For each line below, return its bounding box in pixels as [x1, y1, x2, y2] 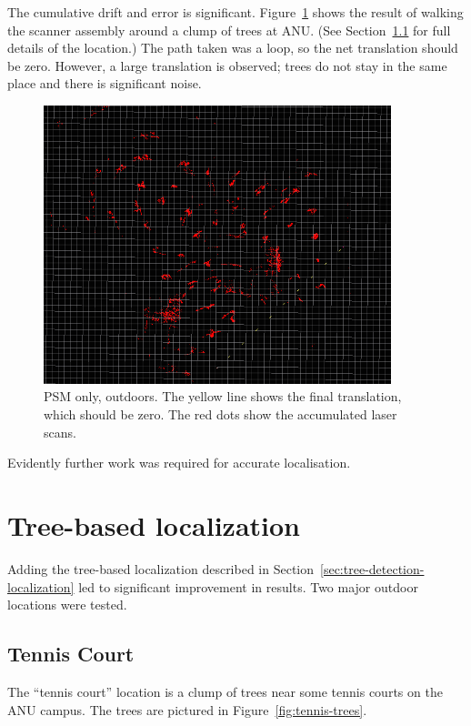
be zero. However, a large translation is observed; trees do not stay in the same [7, 55, 447, 75]
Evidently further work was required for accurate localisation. [7, 453, 351, 472]
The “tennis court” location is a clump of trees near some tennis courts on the [7, 681, 443, 701]
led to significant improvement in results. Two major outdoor [78, 577, 418, 596]
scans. [44, 422, 76, 441]
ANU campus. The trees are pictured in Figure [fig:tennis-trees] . [7, 700, 367, 719]
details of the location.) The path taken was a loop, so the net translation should [7, 38, 458, 57]
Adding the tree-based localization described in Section [7, 559, 315, 578]
